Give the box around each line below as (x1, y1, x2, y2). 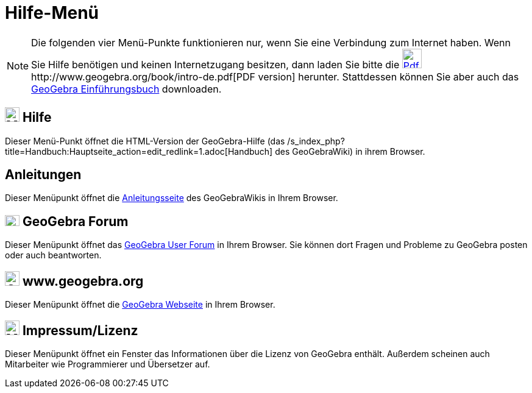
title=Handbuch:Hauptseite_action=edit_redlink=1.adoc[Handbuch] (5, 146, 273, 157)
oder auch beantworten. (5, 250, 102, 261)
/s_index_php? (287, 135, 345, 146)
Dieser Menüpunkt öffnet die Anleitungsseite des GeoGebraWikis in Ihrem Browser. (5, 193, 338, 204)
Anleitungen (5, 167, 82, 183)
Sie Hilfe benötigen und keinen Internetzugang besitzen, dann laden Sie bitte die (31, 58, 400, 71)
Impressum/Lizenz (22, 322, 138, 338)
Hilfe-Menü (5, 2, 99, 23)
